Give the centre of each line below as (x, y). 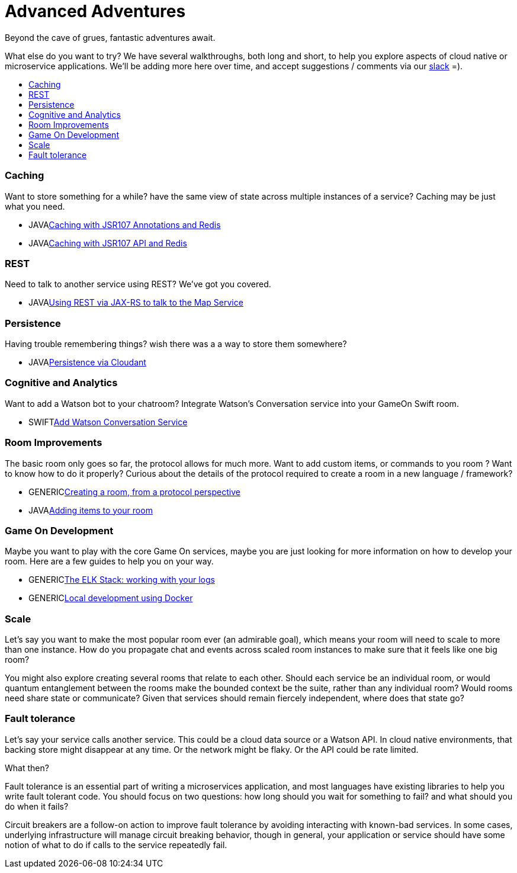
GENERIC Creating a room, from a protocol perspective (134, 492)
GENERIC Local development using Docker (111, 598)
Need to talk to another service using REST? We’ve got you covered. (138, 284)
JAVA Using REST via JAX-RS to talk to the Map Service (136, 303)
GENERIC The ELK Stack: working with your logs (122, 580)
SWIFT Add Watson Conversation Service (108, 422)
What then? (27, 768)
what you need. (35, 206)
